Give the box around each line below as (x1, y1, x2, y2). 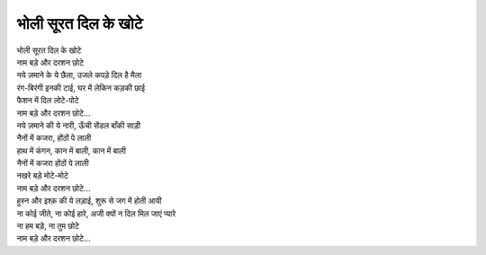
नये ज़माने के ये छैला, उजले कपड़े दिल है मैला (16, 70, 142, 81)
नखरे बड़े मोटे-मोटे (16, 171, 69, 181)
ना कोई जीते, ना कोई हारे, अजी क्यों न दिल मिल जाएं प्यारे (16, 207, 176, 219)
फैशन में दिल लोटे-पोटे (16, 95, 80, 106)
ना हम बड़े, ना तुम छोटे (16, 221, 80, 232)
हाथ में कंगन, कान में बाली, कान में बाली (16, 145, 126, 156)
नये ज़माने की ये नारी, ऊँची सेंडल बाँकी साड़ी (16, 119, 141, 130)
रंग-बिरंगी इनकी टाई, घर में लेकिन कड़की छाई (16, 82, 146, 93)
